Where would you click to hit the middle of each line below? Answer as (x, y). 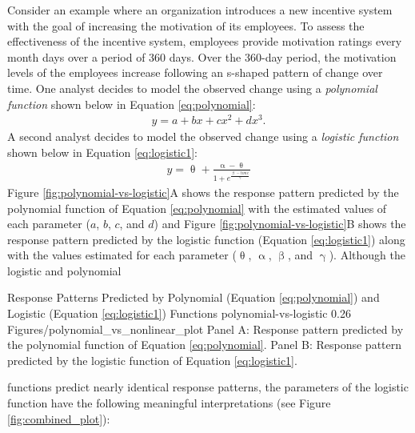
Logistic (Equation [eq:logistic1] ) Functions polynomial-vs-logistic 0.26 (180, 313)
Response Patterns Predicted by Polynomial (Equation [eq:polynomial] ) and (194, 297)
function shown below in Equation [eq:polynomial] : (132, 104)
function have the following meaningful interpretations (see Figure (169, 403)
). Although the (367, 255)
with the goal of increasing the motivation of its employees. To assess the (186, 25)
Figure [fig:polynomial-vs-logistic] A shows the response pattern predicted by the (203, 192)
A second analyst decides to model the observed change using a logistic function (203, 136)
